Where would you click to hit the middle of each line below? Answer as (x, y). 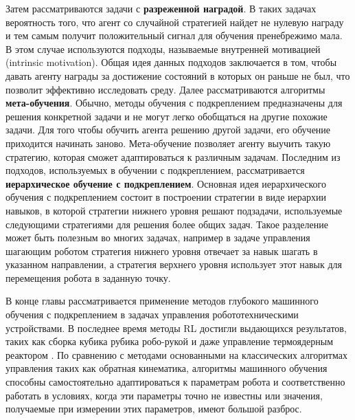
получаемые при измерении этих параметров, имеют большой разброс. (154, 409)
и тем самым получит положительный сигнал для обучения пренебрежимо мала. (174, 35)
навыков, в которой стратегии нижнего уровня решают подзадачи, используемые (174, 210)
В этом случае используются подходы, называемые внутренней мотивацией (163, 48)
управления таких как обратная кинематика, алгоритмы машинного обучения (167, 368)
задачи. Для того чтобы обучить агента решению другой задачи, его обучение (168, 130)
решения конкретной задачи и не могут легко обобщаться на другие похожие (167, 116)
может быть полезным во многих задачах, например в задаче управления (158, 237)
